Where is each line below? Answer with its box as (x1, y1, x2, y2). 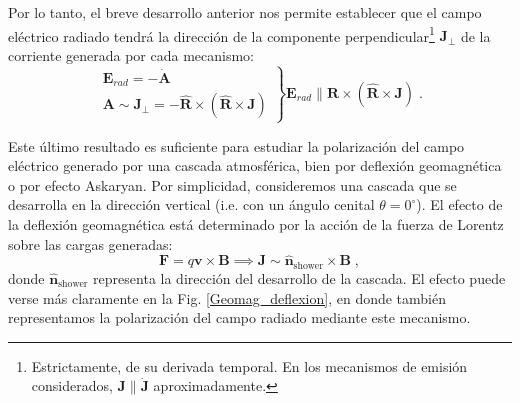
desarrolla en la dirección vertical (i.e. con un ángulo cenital (8, 194, 375, 215)
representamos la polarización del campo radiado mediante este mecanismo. (8, 307, 471, 328)
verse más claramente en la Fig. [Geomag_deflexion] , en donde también (8, 287, 447, 308)
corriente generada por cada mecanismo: (8, 44, 254, 65)
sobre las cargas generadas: (8, 233, 173, 254)
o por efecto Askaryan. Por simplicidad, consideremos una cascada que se (8, 174, 457, 195)
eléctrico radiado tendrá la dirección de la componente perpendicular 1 (8, 22, 435, 46)
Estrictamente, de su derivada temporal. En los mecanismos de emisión (31, 355, 468, 376)
